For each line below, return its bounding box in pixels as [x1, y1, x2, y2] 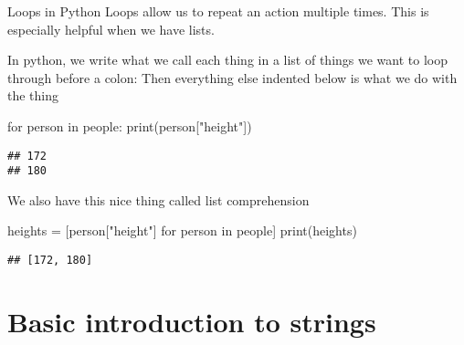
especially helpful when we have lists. [7, 19, 215, 38]
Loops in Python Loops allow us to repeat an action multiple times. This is [7, 2, 429, 20]
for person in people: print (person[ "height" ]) [7, 116, 252, 135]
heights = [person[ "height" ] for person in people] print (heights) [7, 221, 357, 240]
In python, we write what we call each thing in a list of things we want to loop [7, 50, 448, 69]
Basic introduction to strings [7, 302, 376, 340]
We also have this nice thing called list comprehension [7, 190, 310, 209]
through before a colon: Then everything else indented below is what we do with [7, 68, 458, 87]
